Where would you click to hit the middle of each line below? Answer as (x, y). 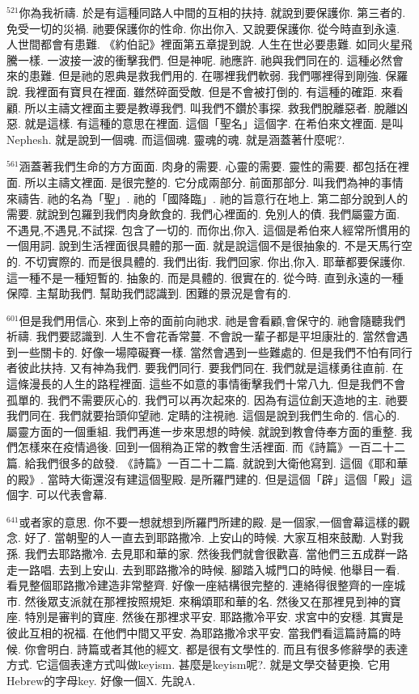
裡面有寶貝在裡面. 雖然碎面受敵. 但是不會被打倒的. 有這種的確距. (207, 91)
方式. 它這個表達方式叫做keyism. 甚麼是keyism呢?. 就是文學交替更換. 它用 (199, 664)
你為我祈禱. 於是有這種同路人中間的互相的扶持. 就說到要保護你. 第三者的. (212, 12)
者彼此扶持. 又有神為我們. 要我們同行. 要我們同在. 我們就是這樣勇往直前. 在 (205, 368)
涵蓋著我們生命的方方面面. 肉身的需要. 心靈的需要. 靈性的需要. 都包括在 (208, 166)
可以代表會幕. (72, 495)
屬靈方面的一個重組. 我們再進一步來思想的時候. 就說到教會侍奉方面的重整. (202, 431)
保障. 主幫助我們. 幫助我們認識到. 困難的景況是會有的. (149, 293)
